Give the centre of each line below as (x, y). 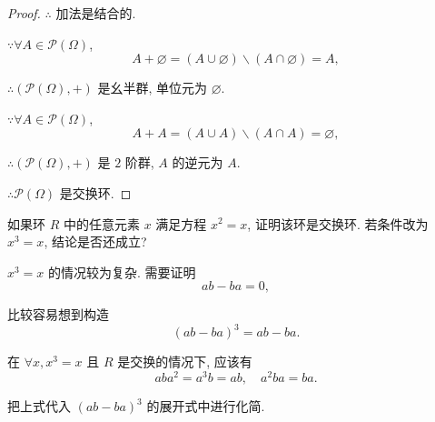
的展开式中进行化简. (206, 406)
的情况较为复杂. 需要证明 (122, 271)
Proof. (24, 13)
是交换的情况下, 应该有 (185, 362)
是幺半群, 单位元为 (153, 88)
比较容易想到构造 (58, 314)
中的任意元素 (101, 223)
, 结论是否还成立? (95, 241)
